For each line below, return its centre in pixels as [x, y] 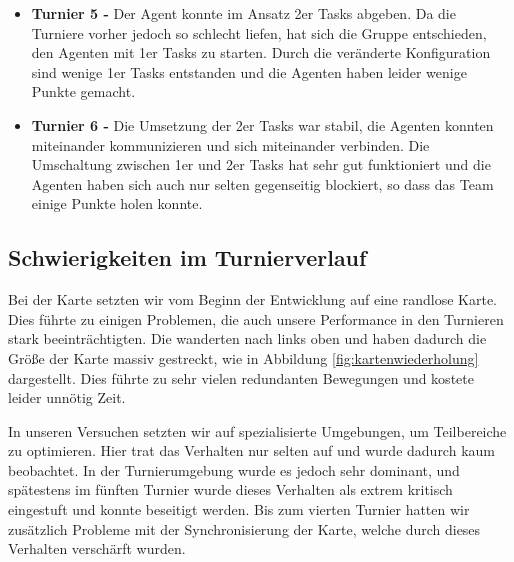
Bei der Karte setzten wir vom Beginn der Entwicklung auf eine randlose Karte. [253, 299]
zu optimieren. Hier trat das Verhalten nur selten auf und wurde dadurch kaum [251, 450]
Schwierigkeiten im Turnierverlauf [187, 257]
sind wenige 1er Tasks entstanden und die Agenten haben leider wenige [249, 71]
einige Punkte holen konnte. [117, 203]
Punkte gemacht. [83, 91]
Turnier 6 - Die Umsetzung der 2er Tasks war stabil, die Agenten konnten [262, 124]
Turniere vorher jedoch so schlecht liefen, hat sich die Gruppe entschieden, [259, 32]
